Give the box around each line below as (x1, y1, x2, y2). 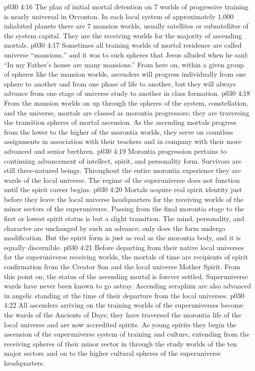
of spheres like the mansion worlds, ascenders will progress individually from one (4, 69, 246, 79)
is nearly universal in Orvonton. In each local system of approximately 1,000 (4, 11, 234, 21)
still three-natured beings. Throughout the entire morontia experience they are (4, 165, 241, 175)
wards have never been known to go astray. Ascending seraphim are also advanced (4, 281, 251, 291)
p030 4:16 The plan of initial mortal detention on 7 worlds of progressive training (4, 1, 249, 11)
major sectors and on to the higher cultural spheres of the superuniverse (4, 348, 221, 358)
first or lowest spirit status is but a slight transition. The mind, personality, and (4, 213, 244, 224)
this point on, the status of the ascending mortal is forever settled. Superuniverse (4, 271, 248, 281)
